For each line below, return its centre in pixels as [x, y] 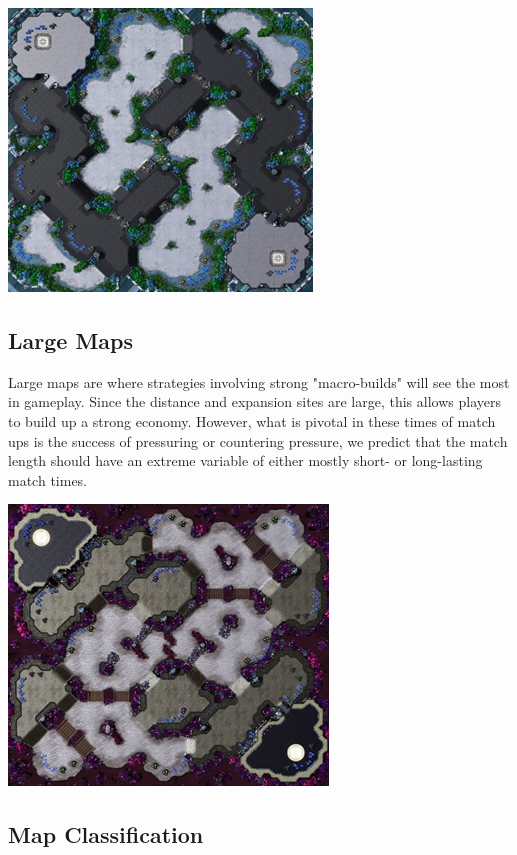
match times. [48, 479]
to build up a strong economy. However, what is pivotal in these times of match [252, 420]
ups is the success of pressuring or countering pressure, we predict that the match [258, 440]
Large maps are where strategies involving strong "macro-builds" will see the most [259, 381]
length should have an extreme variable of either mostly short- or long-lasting [245, 460]
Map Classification [106, 834]
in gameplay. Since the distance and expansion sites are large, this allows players [254, 401]
